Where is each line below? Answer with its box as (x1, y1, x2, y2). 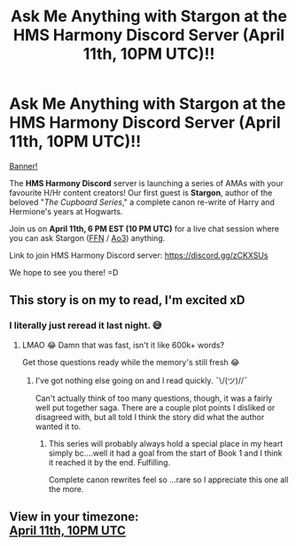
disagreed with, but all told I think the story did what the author (35, 411, 265, 422)
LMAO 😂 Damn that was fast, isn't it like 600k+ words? (21, 339, 224, 350)
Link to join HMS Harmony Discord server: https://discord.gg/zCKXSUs (9, 250, 269, 261)
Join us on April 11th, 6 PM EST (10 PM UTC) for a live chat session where (9, 223, 279, 234)
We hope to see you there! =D (9, 267, 119, 277)
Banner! (9, 160, 38, 171)
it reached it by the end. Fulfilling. (48, 456, 171, 467)
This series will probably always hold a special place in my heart (48, 438, 284, 448)
